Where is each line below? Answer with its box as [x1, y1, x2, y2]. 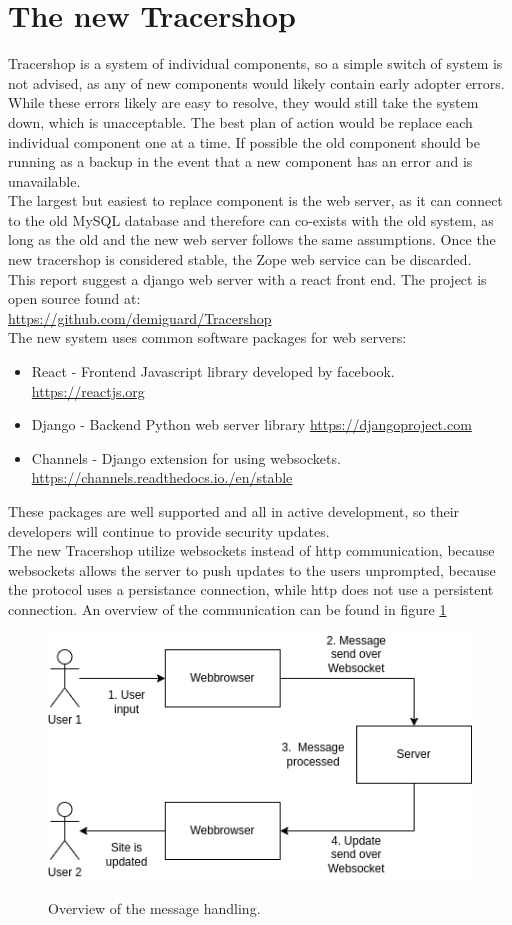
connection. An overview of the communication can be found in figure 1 [8, 598, 447, 619]
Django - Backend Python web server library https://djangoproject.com [31, 414, 472, 435]
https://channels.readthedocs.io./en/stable [31, 467, 293, 488]
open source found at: [8, 288, 141, 309]
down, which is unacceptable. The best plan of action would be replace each [8, 111, 473, 132]
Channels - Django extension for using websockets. [31, 447, 341, 468]
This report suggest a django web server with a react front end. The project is [8, 268, 487, 289]
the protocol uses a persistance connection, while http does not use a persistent [8, 579, 494, 600]
